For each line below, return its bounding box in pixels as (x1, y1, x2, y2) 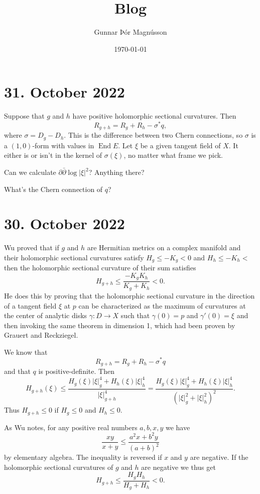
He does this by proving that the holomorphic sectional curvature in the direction (4, 290, 255, 301)
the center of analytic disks (4, 310, 87, 321)
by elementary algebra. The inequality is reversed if (4, 452, 162, 462)
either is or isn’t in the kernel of (4, 150, 102, 160)
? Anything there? (88, 167, 145, 177)
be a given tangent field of (140, 140, 221, 150)
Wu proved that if (4, 242, 59, 253)
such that (120, 310, 150, 321)
